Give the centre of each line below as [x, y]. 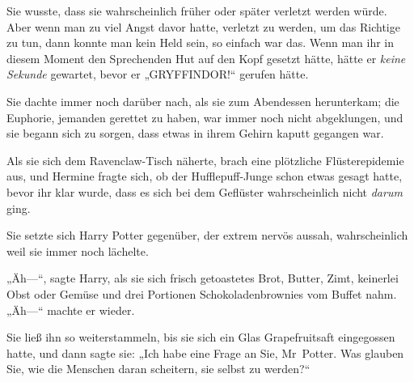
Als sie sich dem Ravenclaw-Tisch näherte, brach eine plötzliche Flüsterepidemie [205, 160]
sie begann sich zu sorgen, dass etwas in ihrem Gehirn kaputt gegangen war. [195, 133]
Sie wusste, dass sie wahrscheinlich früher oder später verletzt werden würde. [197, 11]
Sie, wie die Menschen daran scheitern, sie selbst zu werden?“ [158, 369]
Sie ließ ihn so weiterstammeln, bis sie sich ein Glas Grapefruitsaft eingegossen [201, 337]
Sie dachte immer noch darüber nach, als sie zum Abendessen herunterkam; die [203, 101]
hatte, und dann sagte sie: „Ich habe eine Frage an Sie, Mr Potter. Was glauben [205, 352]
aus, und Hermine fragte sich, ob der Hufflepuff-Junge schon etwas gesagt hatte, [205, 176]
